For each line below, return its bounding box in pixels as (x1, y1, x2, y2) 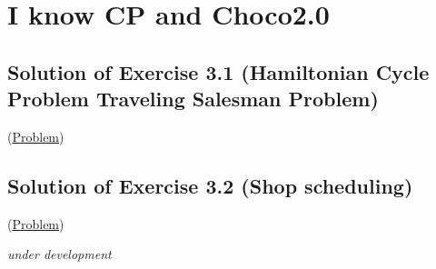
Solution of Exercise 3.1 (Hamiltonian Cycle (7, 57, 430, 85)
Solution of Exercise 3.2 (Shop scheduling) (7, 171, 413, 199)
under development (7, 244, 112, 264)
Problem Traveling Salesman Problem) (7, 85, 379, 113)
